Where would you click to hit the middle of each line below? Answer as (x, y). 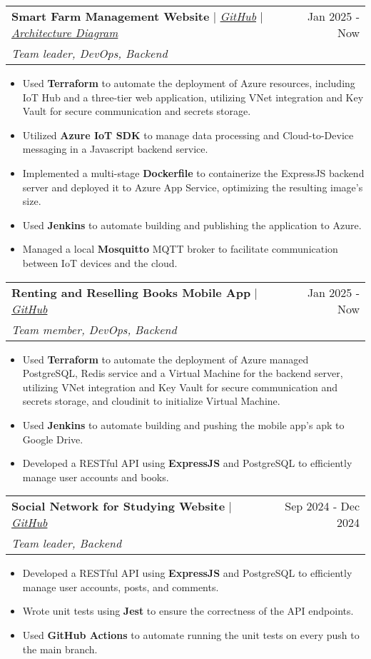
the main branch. (60, 649)
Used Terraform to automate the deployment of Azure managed (166, 359)
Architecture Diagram (65, 32)
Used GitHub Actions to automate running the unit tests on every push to (191, 635)
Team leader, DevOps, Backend (90, 53)
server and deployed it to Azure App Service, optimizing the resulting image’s (193, 187)
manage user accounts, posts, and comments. (121, 587)
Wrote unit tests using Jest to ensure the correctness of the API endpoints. (188, 611)
